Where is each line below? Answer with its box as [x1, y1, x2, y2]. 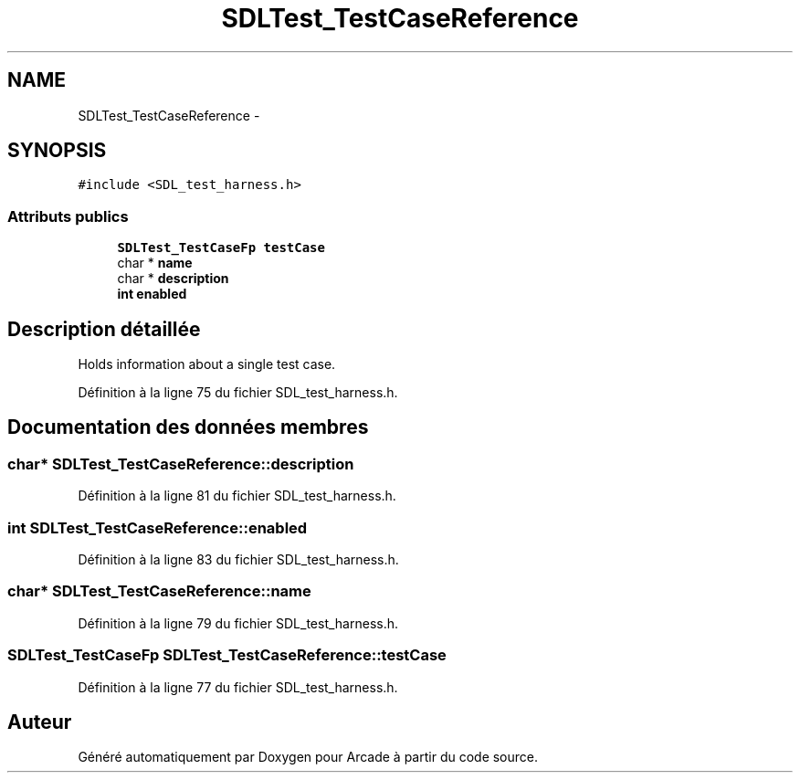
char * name [117, 255, 193, 271]
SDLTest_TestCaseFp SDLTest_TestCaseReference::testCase [7, 646, 447, 665]
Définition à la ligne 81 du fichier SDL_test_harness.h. [78, 488, 396, 504]
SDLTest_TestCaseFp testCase [117, 240, 325, 256]
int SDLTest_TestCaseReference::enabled [7, 518, 308, 537]
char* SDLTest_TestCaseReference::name [7, 582, 311, 601]
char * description [117, 270, 229, 287]
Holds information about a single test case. [78, 356, 336, 373]
